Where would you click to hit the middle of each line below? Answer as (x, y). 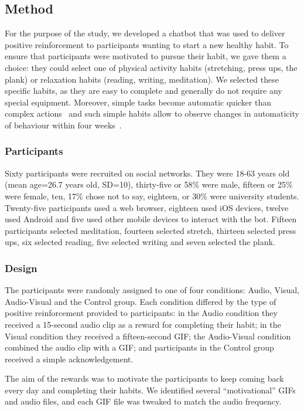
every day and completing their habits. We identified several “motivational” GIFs (150, 390)
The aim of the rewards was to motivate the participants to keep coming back (144, 378)
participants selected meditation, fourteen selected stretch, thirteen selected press (151, 230)
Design (21, 268)
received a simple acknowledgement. (69, 359)
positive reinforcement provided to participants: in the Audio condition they (141, 313)
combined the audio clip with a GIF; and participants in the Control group (139, 347)
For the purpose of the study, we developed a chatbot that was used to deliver (145, 33)
